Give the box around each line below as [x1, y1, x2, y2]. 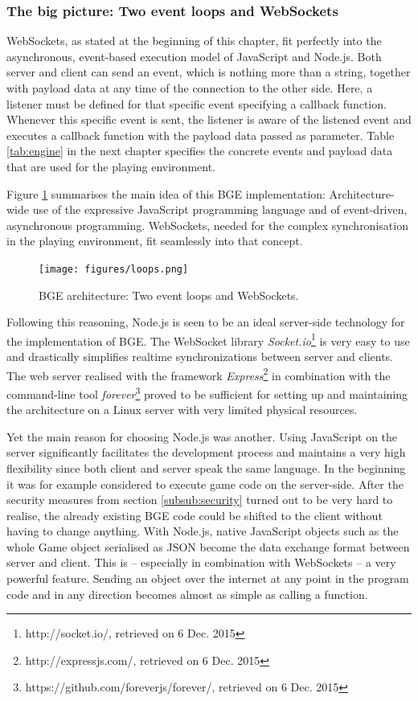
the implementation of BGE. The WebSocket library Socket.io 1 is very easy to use [6, 330, 410, 349]
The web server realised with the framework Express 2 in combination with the [6, 364, 391, 383]
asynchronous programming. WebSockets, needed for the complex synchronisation [6, 216, 408, 233]
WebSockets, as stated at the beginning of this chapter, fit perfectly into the [6, 32, 382, 49]
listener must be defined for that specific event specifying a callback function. [6, 95, 387, 112]
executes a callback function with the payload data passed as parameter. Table [6, 126, 395, 143]
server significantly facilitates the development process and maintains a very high [6, 444, 406, 461]
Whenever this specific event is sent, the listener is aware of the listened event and [6, 111, 412, 128]
